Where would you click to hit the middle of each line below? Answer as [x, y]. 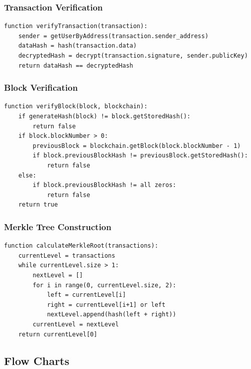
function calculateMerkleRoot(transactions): [81, 246]
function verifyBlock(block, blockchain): [76, 107]
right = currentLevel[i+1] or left [106, 305]
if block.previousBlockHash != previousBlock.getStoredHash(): [140, 156]
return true [38, 205]
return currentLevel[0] [58, 334]
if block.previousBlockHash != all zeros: [104, 185]
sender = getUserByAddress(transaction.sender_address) [113, 36]
